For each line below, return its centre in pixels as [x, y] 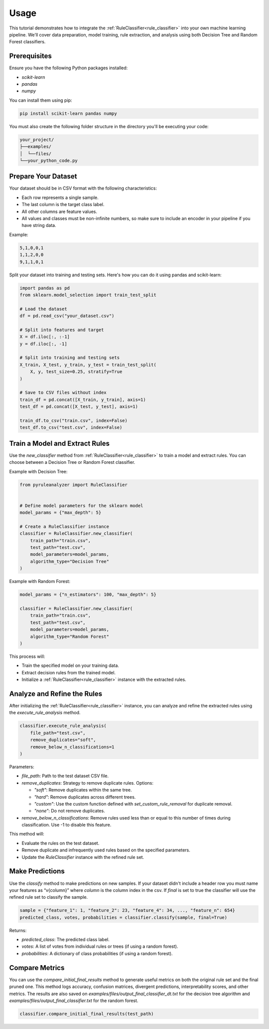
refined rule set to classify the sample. [49, 897]
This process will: [27, 656]
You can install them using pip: [41, 100]
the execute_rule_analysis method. [45, 713]
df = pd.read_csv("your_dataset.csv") [67, 316]
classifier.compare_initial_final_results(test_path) [87, 1014]
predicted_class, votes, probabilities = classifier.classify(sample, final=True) [124, 917]
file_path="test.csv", [58, 733]
